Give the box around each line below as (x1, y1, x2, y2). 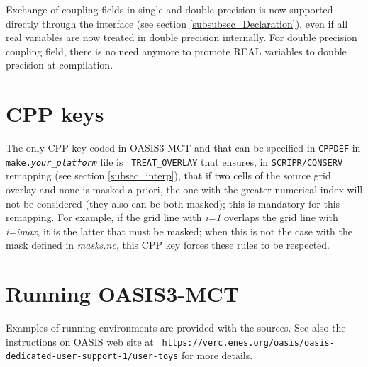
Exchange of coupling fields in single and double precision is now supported (6, 2, 333, 16)
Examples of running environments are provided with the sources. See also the (6, 320, 346, 335)
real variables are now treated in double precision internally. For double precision (6, 30, 357, 45)
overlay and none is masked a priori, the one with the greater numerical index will (6, 182, 363, 196)
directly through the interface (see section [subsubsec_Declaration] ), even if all (6, 16, 348, 30)
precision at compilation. (6, 57, 113, 72)
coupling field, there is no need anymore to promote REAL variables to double (6, 43, 347, 58)
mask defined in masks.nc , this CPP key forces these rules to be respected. (6, 237, 330, 252)
